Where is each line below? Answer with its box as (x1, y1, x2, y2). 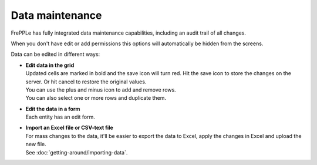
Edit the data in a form (25, 105, 80, 112)
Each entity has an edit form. (25, 113, 95, 120)
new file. (25, 141, 46, 148)
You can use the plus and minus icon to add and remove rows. (25, 86, 176, 93)
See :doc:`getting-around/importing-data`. (25, 149, 128, 156)
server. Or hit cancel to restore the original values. (25, 78, 147, 85)
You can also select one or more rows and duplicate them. (25, 95, 167, 102)
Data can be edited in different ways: (11, 50, 100, 58)
